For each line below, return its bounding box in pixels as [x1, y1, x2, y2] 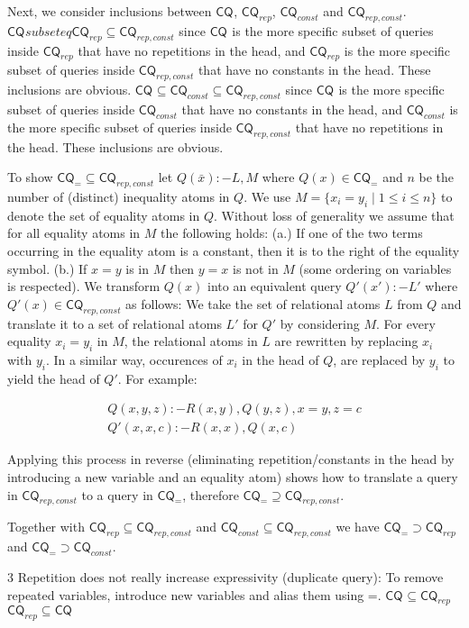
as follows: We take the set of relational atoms [125, 294, 381, 313]
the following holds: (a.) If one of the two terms [161, 223, 423, 242]
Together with [7, 517, 85, 536]
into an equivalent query [207, 277, 342, 296]
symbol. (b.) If [7, 259, 87, 278]
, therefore [182, 485, 239, 504]
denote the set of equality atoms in [7, 205, 200, 224]
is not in [233, 259, 279, 278]
